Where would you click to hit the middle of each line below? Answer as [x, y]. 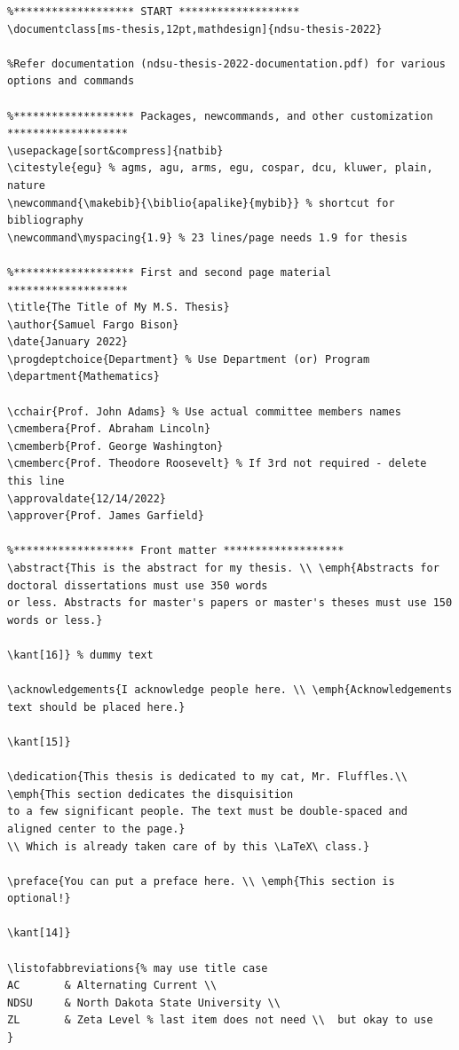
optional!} [39, 899]
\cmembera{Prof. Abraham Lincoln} [109, 429]
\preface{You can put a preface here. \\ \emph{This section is [201, 881]
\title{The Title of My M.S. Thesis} [119, 308]
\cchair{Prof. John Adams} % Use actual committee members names [204, 411]
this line [36, 482]
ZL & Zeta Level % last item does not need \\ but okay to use [220, 1020]
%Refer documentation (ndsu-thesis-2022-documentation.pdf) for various [226, 63]
